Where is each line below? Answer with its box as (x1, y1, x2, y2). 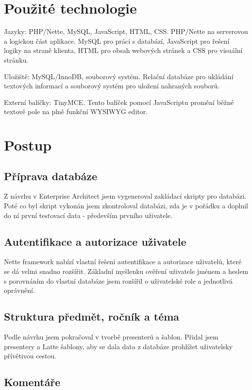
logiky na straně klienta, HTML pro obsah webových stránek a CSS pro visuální (4, 45, 243, 55)
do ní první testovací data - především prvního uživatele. (4, 210, 173, 220)
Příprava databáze (4, 168, 98, 183)
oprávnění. (4, 285, 35, 295)
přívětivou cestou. (4, 351, 57, 361)
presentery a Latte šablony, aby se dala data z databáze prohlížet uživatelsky (4, 341, 233, 351)
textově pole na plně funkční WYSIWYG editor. (4, 106, 148, 117)
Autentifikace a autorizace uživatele (4, 234, 186, 249)
